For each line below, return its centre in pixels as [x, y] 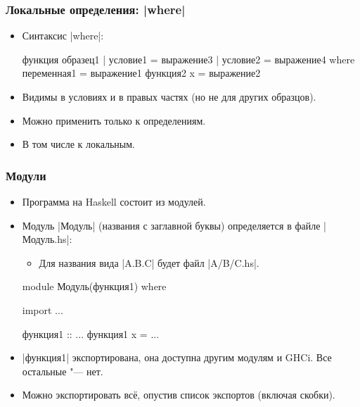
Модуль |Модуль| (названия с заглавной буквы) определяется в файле [171, 225]
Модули [26, 175]
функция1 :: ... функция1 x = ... [91, 333]
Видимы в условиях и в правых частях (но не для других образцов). [169, 96]
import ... [43, 309]
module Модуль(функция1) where [94, 286]
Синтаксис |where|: [63, 36]
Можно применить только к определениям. [114, 120]
